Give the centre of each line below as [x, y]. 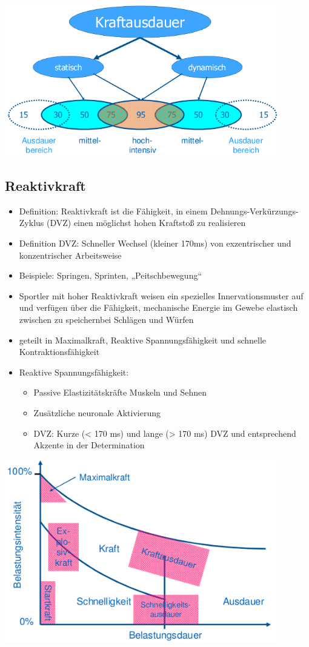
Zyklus [32, 223]
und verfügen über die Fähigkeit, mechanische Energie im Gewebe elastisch [158, 307]
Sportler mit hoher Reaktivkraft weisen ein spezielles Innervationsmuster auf [161, 295]
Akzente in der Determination [89, 445]
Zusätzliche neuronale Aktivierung [97, 413]
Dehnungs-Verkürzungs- [254, 211]
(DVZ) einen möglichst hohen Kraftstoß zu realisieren [146, 223]
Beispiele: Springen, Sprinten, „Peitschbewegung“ [111, 275]
